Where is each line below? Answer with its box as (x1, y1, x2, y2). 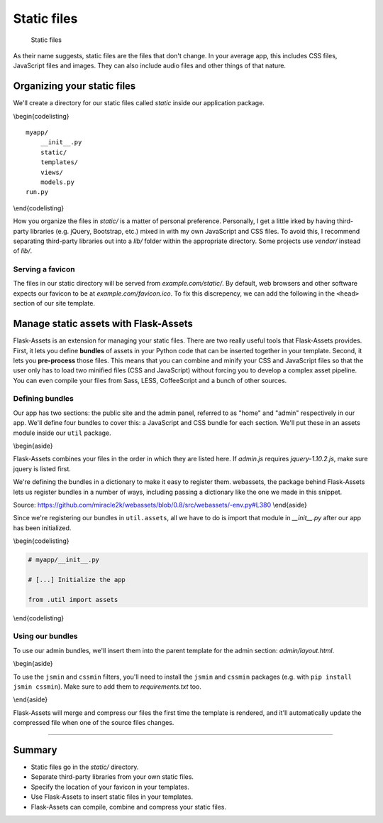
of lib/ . (13, 247, 32, 255)
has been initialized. (13, 523, 72, 532)
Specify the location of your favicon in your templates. (30, 782, 189, 791)
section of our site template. (13, 299, 96, 308)
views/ (40, 168, 64, 176)
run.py (26, 188, 49, 196)
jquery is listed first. (13, 464, 71, 473)
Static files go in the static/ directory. (30, 763, 139, 771)
